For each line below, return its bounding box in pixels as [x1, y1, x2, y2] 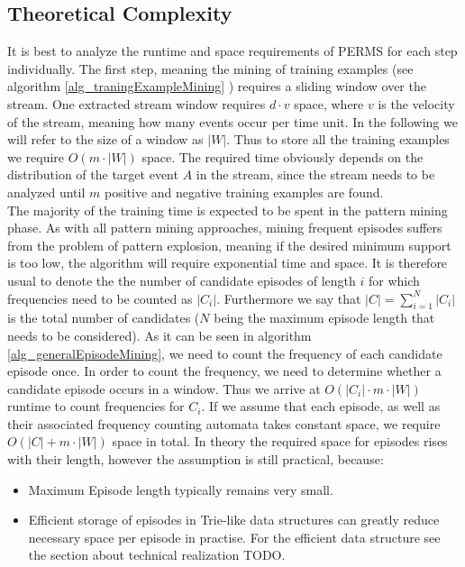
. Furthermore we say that [216, 288, 361, 307]
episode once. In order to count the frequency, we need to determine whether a [7, 361, 442, 380]
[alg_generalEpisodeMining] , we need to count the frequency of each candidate [7, 343, 442, 362]
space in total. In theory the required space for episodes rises [112, 432, 448, 451]
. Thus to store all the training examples [226, 130, 450, 149]
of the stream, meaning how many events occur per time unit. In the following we [7, 112, 458, 131]
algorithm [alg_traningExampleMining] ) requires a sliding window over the [7, 77, 426, 96]
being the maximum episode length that [214, 308, 435, 327]
